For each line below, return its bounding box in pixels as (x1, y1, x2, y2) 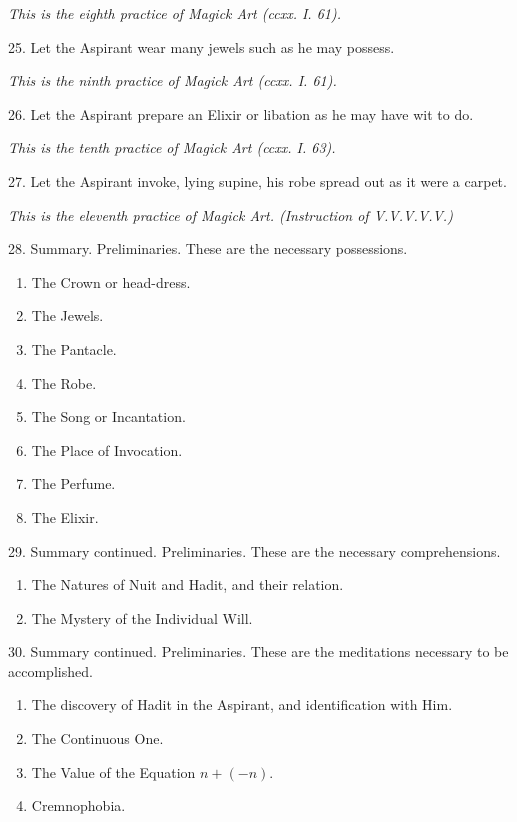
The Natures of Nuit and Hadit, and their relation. (31, 574, 344, 595)
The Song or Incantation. (31, 406, 186, 427)
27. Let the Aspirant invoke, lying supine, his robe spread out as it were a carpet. (8, 170, 507, 191)
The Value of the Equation (31, 761, 196, 782)
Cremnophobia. (31, 795, 126, 816)
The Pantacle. (31, 338, 117, 359)
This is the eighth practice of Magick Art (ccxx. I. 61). (8, 3, 342, 23)
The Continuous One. (31, 728, 164, 749)
